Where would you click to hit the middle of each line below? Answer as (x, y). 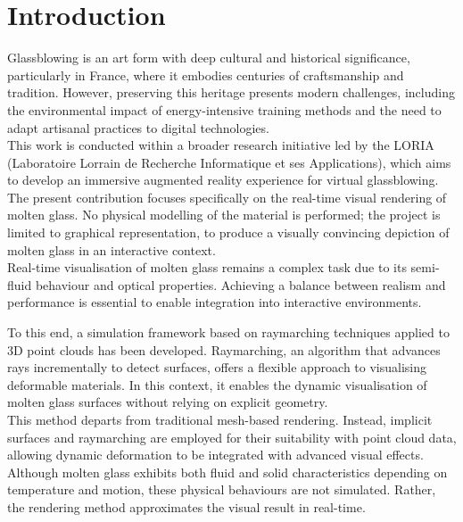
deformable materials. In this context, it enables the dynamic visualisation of (217, 384)
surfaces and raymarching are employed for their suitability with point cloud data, (232, 437)
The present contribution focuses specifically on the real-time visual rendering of (227, 197)
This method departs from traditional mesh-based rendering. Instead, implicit (220, 419)
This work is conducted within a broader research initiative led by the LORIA (221, 145)
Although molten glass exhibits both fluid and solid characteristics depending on (227, 472)
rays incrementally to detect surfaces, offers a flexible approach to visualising (217, 367)
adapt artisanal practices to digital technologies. (138, 127)
